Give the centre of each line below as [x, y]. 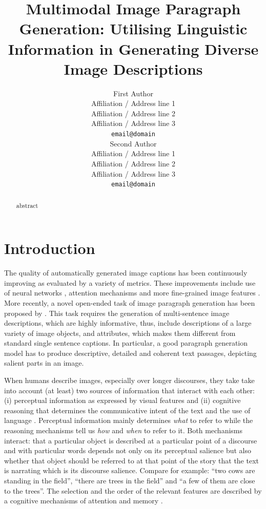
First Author [133, 93]
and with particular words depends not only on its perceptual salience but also [128, 450]
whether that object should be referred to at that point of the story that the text [131, 460]
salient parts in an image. [44, 363]
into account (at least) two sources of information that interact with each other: [129, 390]
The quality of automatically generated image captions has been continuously [126, 273]
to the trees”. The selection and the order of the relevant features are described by [133, 490]
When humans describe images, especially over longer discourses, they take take [129, 380]
